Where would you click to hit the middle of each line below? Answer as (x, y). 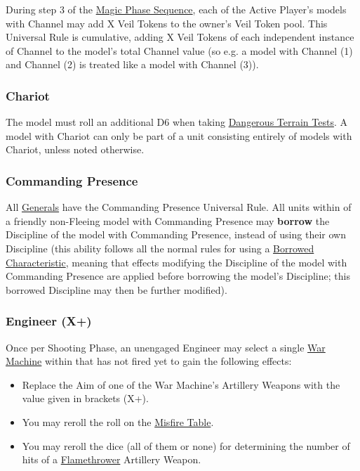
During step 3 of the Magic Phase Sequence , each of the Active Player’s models (176, 9)
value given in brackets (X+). (85, 398)
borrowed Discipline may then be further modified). (116, 289)
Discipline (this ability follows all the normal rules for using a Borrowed (160, 248)
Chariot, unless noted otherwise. (75, 149)
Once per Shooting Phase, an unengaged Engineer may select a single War (166, 347)
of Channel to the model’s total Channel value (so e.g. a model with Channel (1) (179, 50)
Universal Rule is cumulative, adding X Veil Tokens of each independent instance (180, 37)
